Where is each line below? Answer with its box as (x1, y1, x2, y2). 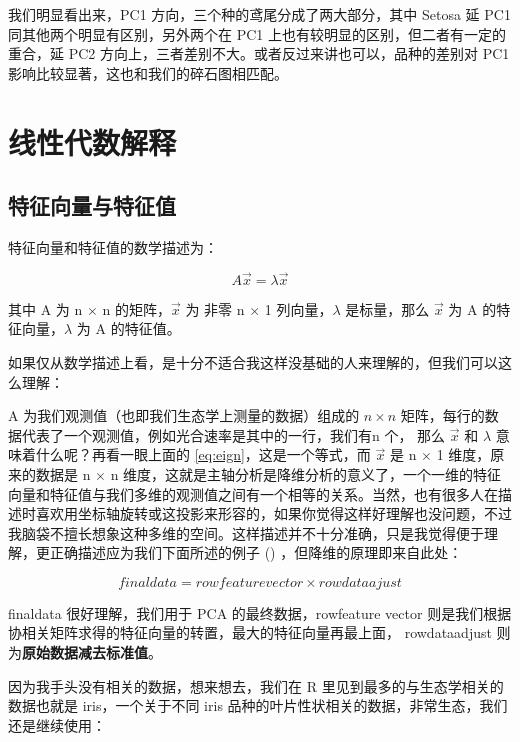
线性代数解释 (8, 121, 177, 162)
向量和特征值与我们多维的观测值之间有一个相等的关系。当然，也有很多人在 (8, 483, 498, 504)
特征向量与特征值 (8, 190, 176, 221)
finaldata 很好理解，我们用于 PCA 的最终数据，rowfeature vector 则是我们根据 (8, 602, 512, 623)
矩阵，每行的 (400, 405, 485, 426)
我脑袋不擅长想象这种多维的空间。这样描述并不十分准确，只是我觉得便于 (8, 522, 484, 543)
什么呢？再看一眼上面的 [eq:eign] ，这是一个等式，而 (35, 444, 371, 465)
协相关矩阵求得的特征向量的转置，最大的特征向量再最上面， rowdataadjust (8, 622, 492, 643)
